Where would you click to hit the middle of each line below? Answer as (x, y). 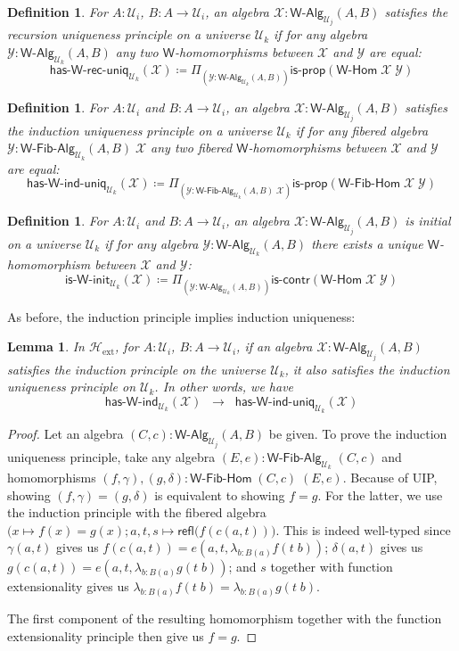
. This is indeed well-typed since (363, 529)
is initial (428, 221)
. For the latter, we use (380, 494)
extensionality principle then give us (106, 635)
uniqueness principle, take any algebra (111, 456)
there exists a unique (367, 243)
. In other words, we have (224, 387)
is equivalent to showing (220, 494)
